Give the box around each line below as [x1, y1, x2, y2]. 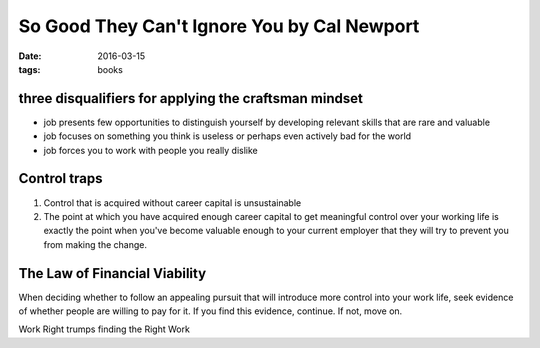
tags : [18, 63, 41, 75]
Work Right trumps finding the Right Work [18, 323, 190, 335]
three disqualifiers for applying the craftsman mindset [18, 90, 364, 107]
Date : [18, 50, 42, 62]
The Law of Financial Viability [18, 265, 207, 282]
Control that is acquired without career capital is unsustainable [43, 196, 302, 209]
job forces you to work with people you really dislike [43, 144, 259, 156]
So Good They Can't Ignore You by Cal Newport [18, 15, 420, 37]
